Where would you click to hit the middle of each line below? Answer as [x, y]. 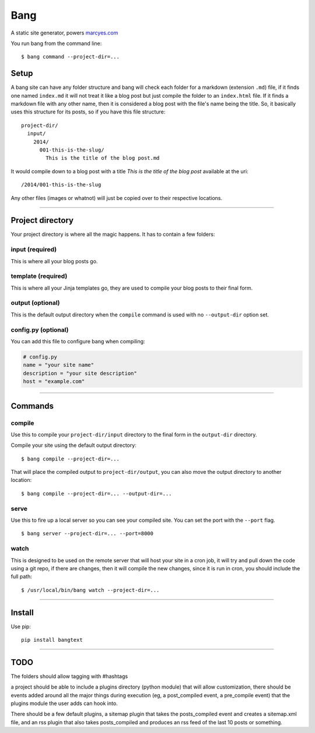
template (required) [39, 276]
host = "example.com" [54, 381]
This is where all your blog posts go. [54, 261]
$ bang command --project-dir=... [70, 57]
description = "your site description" [80, 373]
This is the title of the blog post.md [103, 158]
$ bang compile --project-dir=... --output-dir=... [97, 493]
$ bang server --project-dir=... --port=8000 [87, 534]
